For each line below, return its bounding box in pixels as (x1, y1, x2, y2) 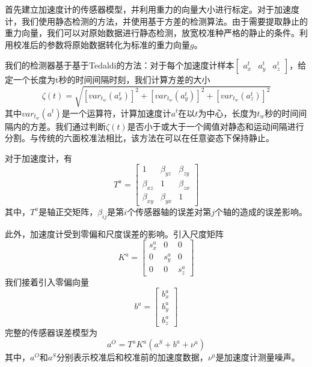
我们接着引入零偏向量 (5, 275, 89, 288)
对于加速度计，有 (5, 151, 72, 164)
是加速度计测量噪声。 (215, 351, 300, 363)
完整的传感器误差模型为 (5, 326, 97, 339)
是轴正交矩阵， (38, 205, 98, 217)
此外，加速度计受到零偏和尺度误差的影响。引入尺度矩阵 (5, 227, 224, 240)
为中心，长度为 (198, 106, 257, 119)
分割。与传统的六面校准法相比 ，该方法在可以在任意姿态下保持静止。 (5, 132, 274, 144)
